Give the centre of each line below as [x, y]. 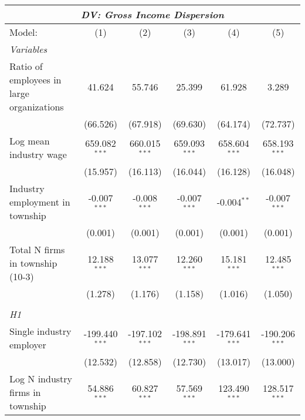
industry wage [38, 154]
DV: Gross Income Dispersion [152, 14]
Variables [28, 49]
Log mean [30, 141]
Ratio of [26, 66]
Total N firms [37, 249]
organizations [37, 107]
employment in [40, 202]
